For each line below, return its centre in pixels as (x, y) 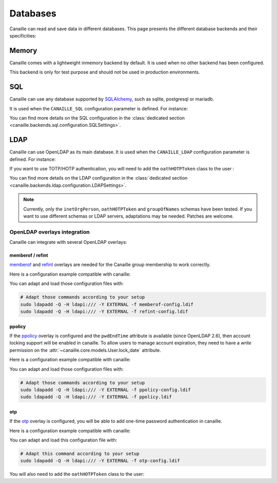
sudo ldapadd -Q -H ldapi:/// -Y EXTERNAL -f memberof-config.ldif (107, 304)
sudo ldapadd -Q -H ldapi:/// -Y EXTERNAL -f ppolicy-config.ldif (105, 390)
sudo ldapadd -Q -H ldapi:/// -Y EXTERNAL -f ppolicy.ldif (96, 397)
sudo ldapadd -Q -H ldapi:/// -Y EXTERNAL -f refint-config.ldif (104, 312)
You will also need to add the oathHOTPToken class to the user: (77, 474)
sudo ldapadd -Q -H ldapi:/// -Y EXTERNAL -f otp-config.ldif (100, 461)
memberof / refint (29, 255)
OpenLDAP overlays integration (50, 232)
